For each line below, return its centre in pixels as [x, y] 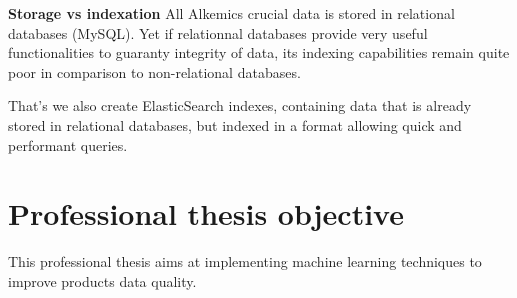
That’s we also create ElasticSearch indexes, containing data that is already [240, 105]
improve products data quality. [102, 280]
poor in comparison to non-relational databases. [154, 71]
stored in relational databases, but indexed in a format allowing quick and [235, 124]
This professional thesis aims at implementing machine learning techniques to [245, 261]
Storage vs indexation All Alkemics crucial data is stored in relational [231, 13]
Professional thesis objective [206, 213]
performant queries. [68, 144]
